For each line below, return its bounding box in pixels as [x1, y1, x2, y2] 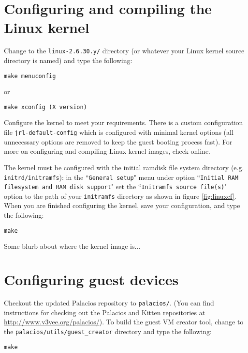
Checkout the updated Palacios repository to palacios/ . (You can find [4, 298, 214, 308]
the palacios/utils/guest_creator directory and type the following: [4, 326, 212, 336]
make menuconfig [4, 72, 56, 80]
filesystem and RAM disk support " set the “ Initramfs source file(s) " [4, 181, 227, 192]
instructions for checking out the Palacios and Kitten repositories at [4, 307, 205, 317]
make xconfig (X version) [4, 103, 87, 111]
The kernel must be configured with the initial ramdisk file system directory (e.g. [4, 162, 244, 172]
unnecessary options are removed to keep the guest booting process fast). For [4, 136, 233, 146]
